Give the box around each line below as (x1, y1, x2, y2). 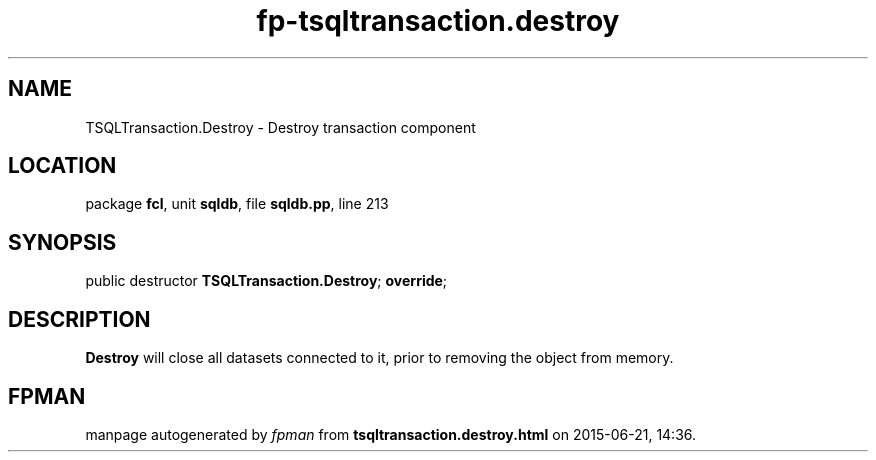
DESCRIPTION (8, 306, 151, 332)
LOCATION (8, 153, 117, 179)
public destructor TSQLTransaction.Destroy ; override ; (85, 272, 448, 290)
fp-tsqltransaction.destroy (256, 4, 620, 38)
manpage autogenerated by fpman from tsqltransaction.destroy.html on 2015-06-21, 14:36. (85, 425, 697, 443)
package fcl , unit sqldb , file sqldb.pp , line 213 (85, 195, 389, 213)
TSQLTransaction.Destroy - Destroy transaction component (85, 118, 476, 136)
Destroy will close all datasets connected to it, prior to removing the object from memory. (85, 349, 674, 367)
